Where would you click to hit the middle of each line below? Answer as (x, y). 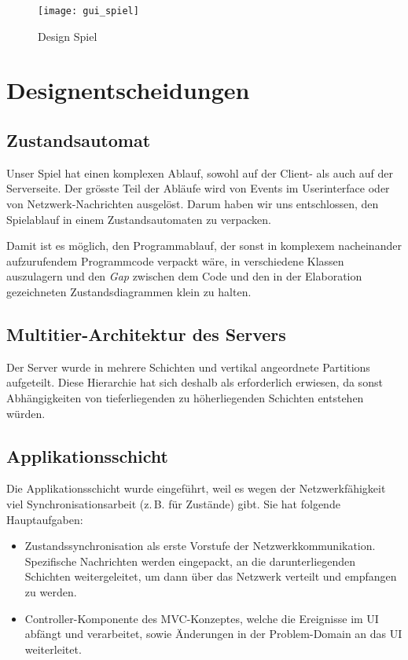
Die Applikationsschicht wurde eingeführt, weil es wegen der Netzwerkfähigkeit (196, 488)
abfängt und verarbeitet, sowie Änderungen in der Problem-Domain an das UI (213, 634)
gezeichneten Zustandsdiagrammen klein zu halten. (129, 291)
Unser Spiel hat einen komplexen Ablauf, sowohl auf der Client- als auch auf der (200, 172)
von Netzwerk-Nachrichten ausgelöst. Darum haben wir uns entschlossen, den (193, 204)
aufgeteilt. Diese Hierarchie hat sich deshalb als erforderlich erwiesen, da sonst (195, 382)
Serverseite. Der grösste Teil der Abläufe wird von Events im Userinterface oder (198, 188)
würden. (26, 413)
